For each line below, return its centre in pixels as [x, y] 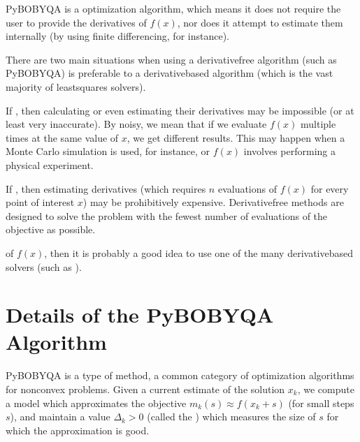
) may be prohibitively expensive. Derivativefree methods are [213, 202]
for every [330, 188]
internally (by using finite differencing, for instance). [117, 36]
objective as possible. [51, 229]
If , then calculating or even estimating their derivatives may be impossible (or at [180, 110]
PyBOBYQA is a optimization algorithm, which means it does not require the [173, 8]
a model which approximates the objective [96, 403]
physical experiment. [50, 164]
